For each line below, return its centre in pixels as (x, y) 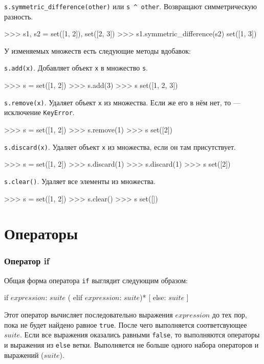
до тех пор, (229, 314)
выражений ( (24, 355)
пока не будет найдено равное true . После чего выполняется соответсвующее (126, 324)
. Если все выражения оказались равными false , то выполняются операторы (140, 335)
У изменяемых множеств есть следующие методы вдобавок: (97, 50)
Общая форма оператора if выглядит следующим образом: (96, 280)
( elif (75, 297)
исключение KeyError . (39, 112)
